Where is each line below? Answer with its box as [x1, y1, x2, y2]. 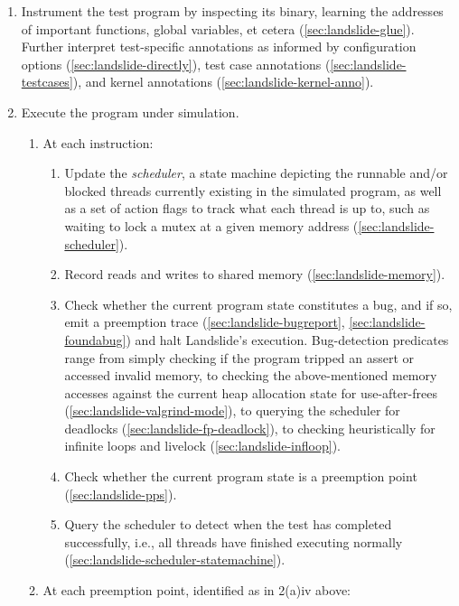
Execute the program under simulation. [21, 102, 239, 121]
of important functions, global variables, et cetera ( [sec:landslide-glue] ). [21, 19, 415, 38]
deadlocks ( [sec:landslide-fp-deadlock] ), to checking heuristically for [64, 418, 436, 437]
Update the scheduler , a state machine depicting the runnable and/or [64, 163, 448, 182]
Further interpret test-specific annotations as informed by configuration [21, 37, 417, 56]
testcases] [21, 72, 73, 91]
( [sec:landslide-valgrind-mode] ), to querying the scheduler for [64, 401, 400, 420]
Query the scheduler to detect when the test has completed [64, 515, 392, 534]
